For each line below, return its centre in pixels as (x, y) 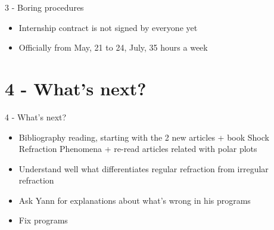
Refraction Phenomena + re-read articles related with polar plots (138, 149)
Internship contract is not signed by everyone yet (108, 27)
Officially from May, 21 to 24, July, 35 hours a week (113, 47)
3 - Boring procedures (44, 7)
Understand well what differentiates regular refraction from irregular (144, 168)
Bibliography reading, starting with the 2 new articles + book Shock (144, 137)
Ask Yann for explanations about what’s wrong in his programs (135, 200)
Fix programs (43, 220)
